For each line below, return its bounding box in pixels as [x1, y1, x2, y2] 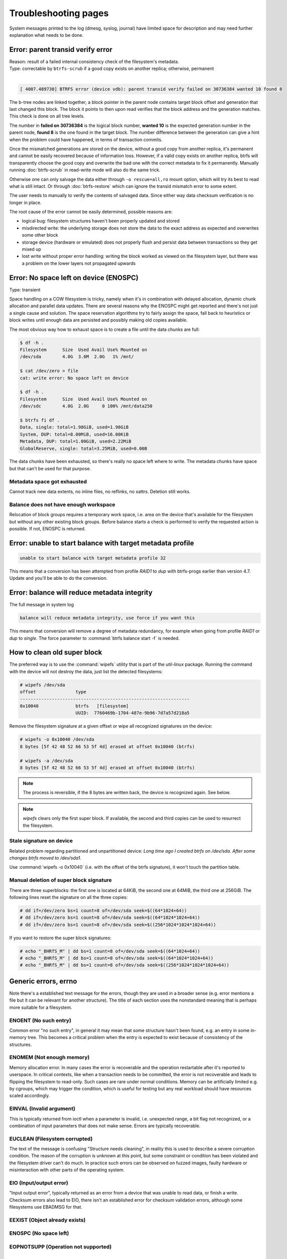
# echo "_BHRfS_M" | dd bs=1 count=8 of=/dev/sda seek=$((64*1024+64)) [20, 948, 201, 954]
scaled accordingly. [9, 1093, 50, 1099]
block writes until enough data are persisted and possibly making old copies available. [9, 317, 188, 323]
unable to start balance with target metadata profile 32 [20, 555, 166, 561]
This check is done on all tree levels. [9, 113, 85, 119]
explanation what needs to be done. [9, 32, 84, 38]
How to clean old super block [9, 648, 103, 657]
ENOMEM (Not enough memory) [9, 1054, 90, 1061]
